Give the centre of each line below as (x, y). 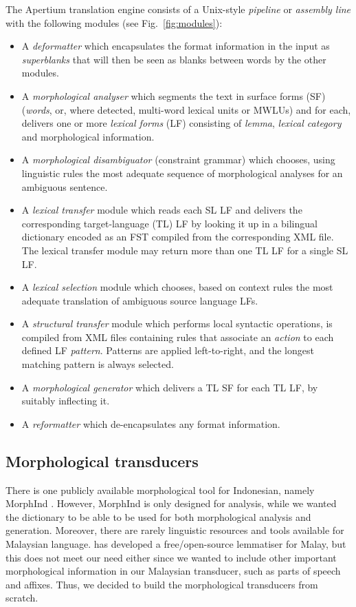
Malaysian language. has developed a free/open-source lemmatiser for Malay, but (176, 544)
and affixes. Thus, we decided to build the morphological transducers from (162, 584)
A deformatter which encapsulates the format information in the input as (176, 46)
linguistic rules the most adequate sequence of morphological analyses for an (182, 173)
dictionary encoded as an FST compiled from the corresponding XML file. (178, 237)
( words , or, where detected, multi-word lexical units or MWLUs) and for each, (186, 109)
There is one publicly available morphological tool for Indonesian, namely (160, 490)
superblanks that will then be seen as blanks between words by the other (174, 59)
